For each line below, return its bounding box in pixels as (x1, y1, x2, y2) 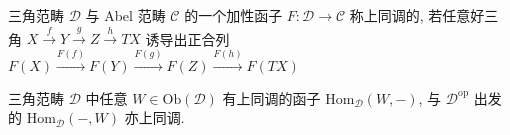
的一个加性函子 (184, 5, 283, 25)
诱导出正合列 (145, 28, 230, 49)
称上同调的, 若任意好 (349, 5, 485, 25)
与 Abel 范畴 (85, 5, 166, 25)
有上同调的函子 (222, 87, 321, 108)
